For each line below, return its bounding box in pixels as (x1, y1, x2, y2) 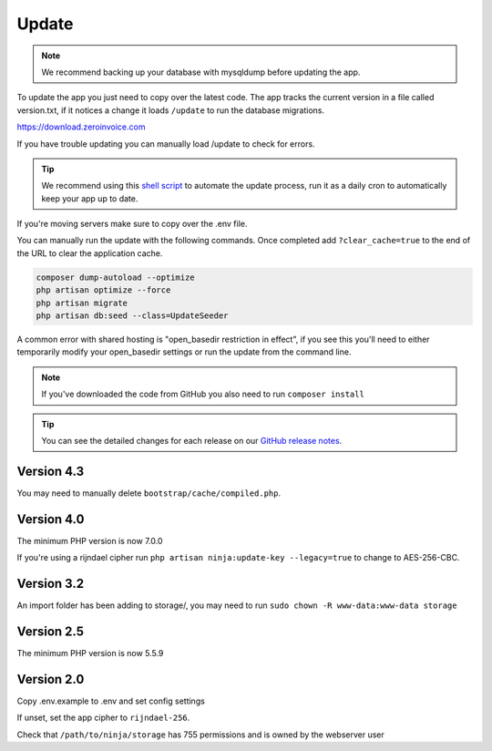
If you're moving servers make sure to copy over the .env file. (16, 219, 248, 230)
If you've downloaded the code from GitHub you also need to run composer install (41, 388, 364, 400)
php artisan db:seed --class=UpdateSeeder (36, 311, 229, 321)
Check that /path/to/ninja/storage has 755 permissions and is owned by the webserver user (16, 729, 384, 740)
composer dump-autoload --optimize (36, 272, 195, 283)
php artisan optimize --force (36, 285, 171, 295)
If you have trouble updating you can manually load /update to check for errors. (16, 138, 315, 149)
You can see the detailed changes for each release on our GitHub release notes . (41, 435, 343, 446)
